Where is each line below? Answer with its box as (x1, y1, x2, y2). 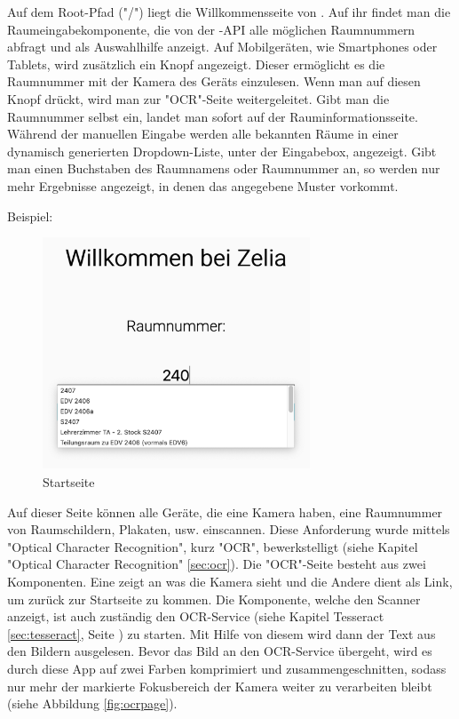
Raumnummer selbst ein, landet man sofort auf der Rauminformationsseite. (7, 107, 418, 125)
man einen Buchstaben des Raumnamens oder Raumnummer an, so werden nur (7, 159, 440, 178)
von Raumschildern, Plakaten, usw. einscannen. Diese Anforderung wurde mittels (7, 520, 450, 539)
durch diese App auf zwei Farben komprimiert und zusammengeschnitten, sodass (7, 659, 447, 677)
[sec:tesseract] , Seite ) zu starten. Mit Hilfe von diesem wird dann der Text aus (7, 624, 436, 643)
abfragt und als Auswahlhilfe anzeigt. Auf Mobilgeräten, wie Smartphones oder (7, 37, 438, 56)
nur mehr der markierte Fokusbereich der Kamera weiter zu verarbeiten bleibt (7, 676, 432, 695)
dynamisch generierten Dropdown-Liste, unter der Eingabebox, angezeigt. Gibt (7, 141, 437, 160)
